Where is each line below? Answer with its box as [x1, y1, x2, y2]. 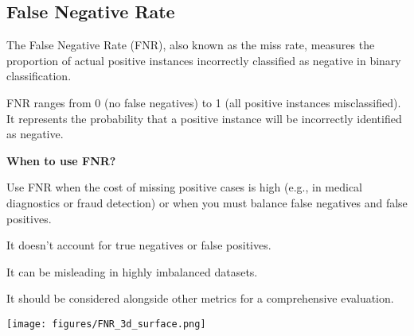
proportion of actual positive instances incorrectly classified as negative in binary [6, 52, 401, 68]
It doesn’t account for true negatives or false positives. [6, 237, 271, 253]
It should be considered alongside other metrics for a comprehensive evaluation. [6, 290, 394, 307]
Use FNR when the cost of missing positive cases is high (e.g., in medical [6, 179, 362, 195]
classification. [6, 68, 72, 84]
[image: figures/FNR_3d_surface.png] [6, 318, 206, 330]
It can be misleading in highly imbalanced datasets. [6, 263, 258, 280]
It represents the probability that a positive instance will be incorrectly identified [6, 110, 402, 126]
